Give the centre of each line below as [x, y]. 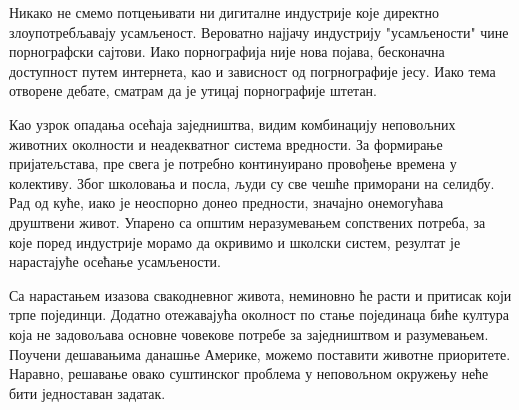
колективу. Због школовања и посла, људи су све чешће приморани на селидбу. [252, 182]
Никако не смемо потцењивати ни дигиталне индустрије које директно [224, 12]
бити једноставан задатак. [87, 392]
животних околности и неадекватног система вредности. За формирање [226, 143]
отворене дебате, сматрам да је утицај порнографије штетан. [193, 90]
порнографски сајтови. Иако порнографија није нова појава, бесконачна [227, 51]
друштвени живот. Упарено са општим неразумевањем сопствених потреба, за [247, 221]
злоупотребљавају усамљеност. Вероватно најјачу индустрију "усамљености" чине [259, 31]
